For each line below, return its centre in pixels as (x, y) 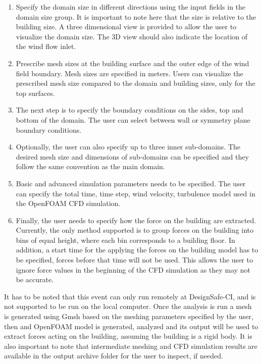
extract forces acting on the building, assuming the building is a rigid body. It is (128, 336)
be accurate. (35, 279)
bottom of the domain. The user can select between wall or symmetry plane (133, 119)
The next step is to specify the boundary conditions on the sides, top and (129, 110)
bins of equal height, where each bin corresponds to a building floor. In (125, 240)
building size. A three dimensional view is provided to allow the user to (126, 27)
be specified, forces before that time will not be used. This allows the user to (134, 260)
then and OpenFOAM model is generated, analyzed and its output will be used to (131, 326)
